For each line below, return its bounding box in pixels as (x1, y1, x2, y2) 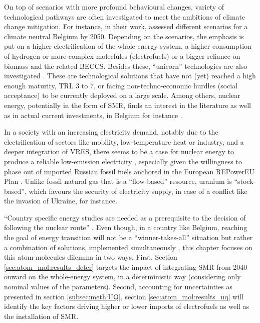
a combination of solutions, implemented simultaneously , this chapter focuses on (4, 242, 253, 252)
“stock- (234, 176, 256, 186)
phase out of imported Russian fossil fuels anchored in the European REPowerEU (4, 166, 254, 176)
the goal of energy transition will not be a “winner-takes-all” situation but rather (4, 232, 253, 243)
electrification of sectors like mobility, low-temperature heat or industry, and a (4, 136, 244, 147)
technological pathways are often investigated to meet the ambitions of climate (4, 11, 245, 22)
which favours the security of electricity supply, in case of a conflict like (29, 185, 247, 196)
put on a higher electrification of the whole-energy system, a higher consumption (4, 41, 251, 51)
